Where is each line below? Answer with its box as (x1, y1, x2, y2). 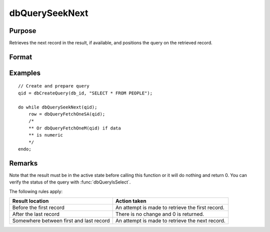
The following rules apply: (9, 188, 62, 194)
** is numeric (28, 132, 63, 138)
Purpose (9, 26, 36, 35)
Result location (12, 197, 49, 204)
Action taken (115, 197, 147, 204)
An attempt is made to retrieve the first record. (115, 204, 224, 211)
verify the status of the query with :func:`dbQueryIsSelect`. (9, 179, 131, 185)
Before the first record (12, 204, 65, 211)
